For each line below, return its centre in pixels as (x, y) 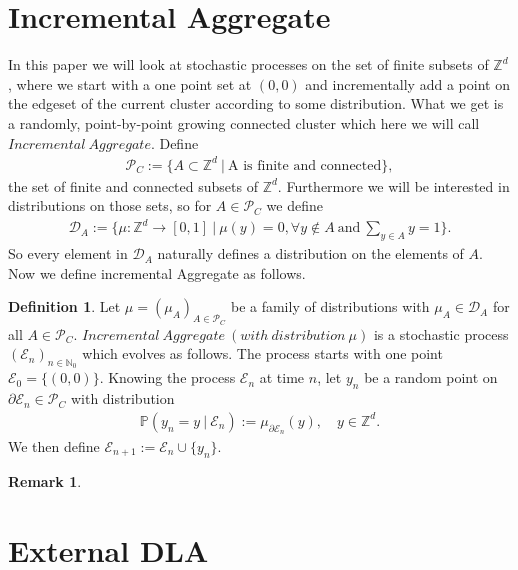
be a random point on (431, 377)
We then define (54, 445)
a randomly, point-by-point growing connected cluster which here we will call (244, 122)
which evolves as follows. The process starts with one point (262, 353)
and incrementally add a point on (407, 83)
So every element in (68, 253)
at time (282, 377)
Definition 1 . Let (64, 306)
